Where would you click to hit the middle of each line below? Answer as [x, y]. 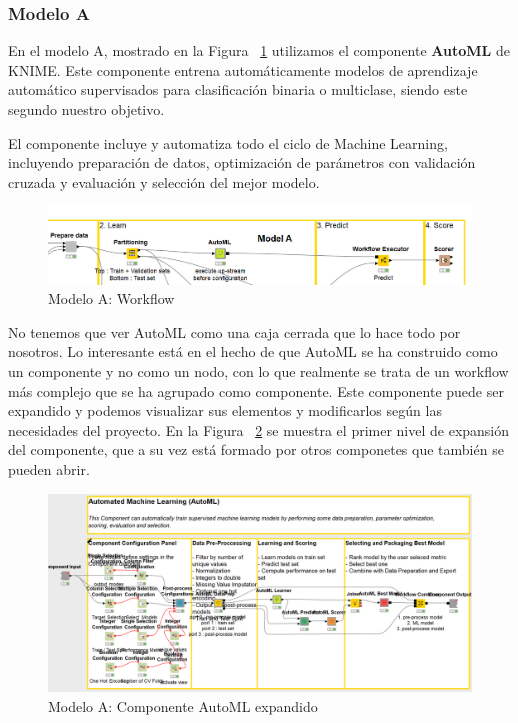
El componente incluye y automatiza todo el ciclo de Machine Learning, [228, 142]
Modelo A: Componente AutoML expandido [183, 705]
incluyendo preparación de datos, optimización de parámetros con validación [242, 162]
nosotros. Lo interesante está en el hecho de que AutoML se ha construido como [253, 351]
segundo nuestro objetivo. [86, 109]
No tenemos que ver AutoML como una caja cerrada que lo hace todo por [234, 331]
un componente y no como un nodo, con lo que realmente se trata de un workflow [258, 371]
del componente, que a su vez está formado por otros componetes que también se [256, 449]
